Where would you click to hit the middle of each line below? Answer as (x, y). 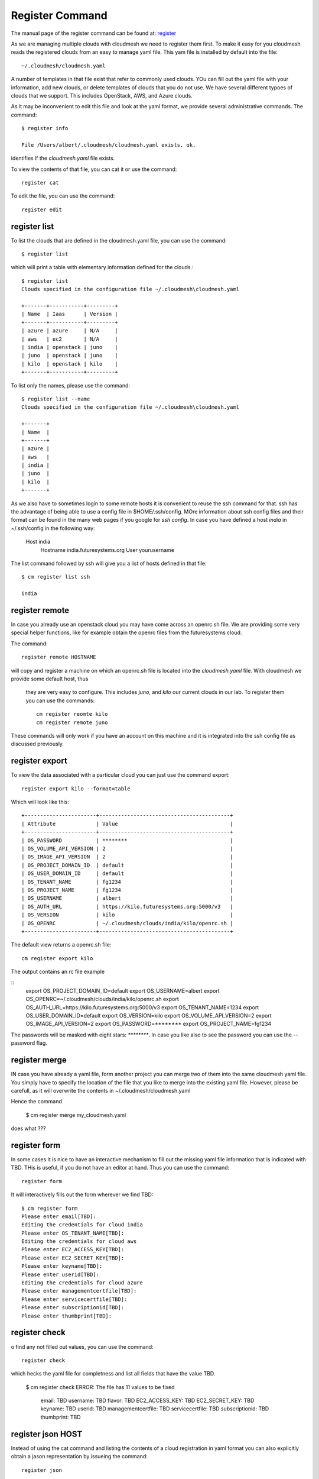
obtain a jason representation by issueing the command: (79, 1457)
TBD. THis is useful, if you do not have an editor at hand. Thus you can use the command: (120, 1168)
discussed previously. (38, 744)
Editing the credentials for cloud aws (79, 1241)
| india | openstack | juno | (70, 347)
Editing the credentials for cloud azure (82, 1283)
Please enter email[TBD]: (59, 1216)
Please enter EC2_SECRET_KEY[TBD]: (73, 1258)
